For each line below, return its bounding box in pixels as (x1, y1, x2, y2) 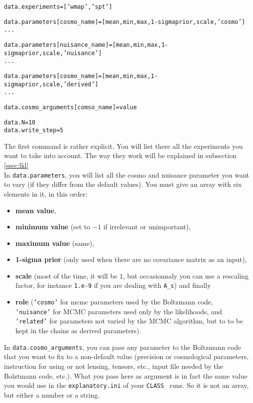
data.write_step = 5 (4, 127, 63, 134)
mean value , (15, 205, 56, 215)
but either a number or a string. (4, 389, 100, 400)
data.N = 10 (4, 119, 36, 126)
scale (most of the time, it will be (15, 270, 118, 281)
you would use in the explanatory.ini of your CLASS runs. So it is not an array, (4, 380, 249, 390)
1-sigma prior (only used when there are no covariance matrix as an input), (15, 254, 247, 264)
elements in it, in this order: (4, 188, 87, 199)
